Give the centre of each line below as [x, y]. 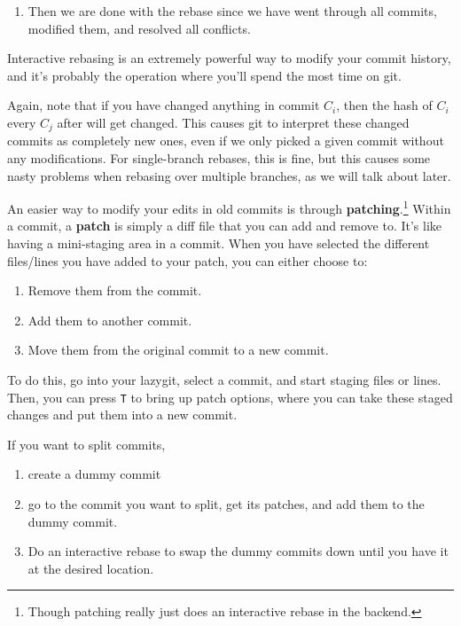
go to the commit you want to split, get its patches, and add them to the [226, 504]
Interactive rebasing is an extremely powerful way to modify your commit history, [229, 58]
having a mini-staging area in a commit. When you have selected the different [219, 243]
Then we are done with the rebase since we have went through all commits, [232, 11]
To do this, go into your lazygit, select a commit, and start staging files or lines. [224, 380]
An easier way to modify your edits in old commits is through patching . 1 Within [229, 207]
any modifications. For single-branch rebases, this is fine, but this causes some [219, 158]
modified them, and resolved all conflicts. [139, 28]
